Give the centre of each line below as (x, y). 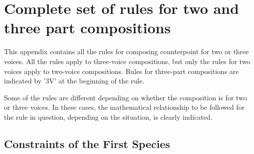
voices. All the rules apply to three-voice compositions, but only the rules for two (127, 61)
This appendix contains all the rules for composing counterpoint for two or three (127, 51)
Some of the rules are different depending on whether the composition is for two (126, 97)
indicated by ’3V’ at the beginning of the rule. (74, 81)
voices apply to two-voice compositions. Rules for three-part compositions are (122, 71)
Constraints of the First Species (87, 143)
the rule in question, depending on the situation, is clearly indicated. (108, 116)
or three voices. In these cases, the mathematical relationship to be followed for (125, 107)
